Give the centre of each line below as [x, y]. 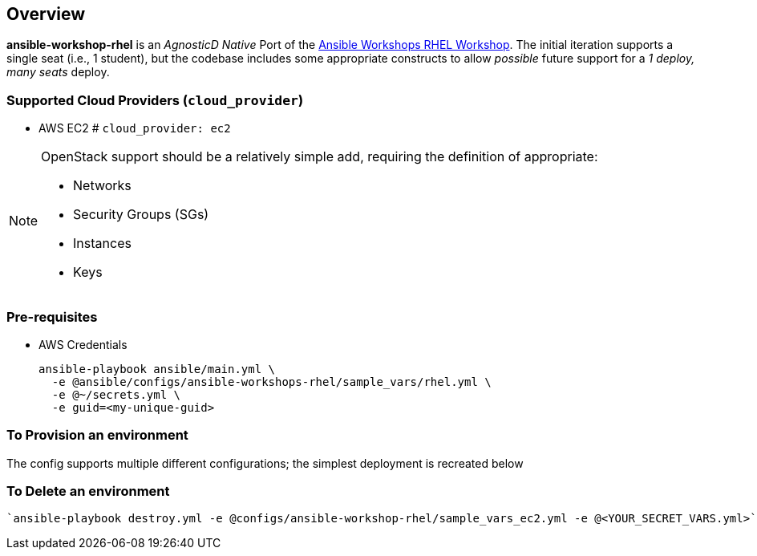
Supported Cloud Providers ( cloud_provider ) [155, 100]
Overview [46, 14]
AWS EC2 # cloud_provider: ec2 [135, 128]
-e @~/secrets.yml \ [116, 394]
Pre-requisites [52, 317]
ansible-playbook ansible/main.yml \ [157, 369]
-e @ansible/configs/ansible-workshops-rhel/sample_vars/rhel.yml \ [271, 381]
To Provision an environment [97, 435]
